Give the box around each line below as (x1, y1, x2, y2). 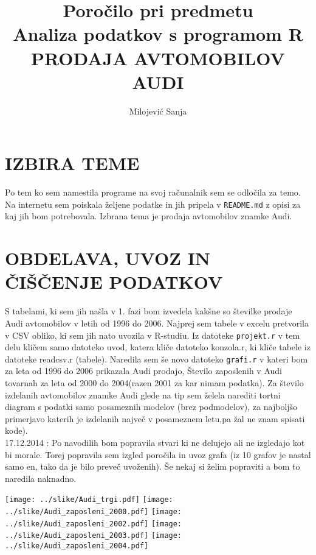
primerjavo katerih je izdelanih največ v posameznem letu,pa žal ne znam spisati (5, 412, 305, 425)
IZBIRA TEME (5, 150, 140, 175)
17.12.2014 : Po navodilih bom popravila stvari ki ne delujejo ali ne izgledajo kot (5, 436, 305, 449)
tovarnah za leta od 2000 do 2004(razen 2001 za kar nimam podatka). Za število (5, 376, 304, 389)
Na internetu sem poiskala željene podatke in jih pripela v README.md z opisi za (5, 197, 301, 210)
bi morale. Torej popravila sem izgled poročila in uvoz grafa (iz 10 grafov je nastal (5, 448, 311, 461)
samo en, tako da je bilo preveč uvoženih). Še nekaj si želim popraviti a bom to (5, 460, 300, 473)
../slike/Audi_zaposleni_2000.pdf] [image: (5, 507, 182, 517)
